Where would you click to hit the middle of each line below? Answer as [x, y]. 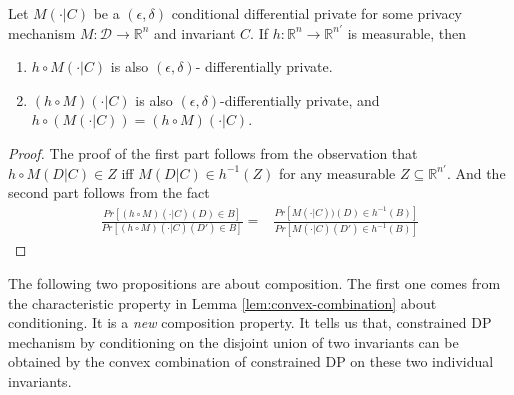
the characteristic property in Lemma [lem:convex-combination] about [222, 302]
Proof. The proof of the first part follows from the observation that [213, 152]
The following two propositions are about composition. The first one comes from [254, 283]
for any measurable [337, 172]
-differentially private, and [300, 99]
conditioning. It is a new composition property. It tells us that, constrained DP [250, 322]
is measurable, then [407, 32]
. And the [476, 172]
